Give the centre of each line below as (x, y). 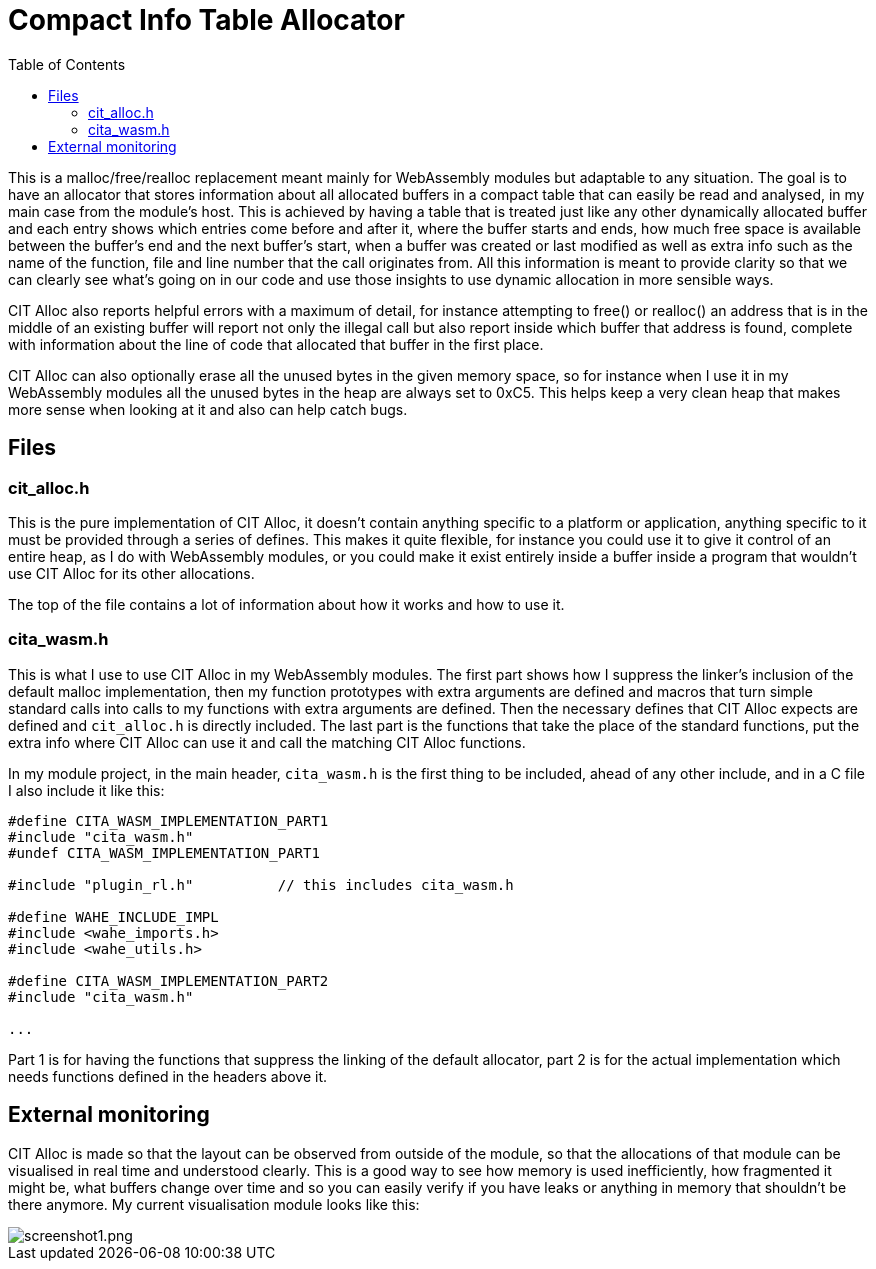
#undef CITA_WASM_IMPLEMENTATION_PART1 (164, 852)
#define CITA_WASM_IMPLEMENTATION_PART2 (168, 980)
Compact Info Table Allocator (206, 20)
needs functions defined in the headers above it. (168, 1076)
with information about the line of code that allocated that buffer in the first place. (276, 344)
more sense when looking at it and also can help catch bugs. (208, 409)
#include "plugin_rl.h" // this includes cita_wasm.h (261, 884)
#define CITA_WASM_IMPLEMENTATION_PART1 (168, 820)
